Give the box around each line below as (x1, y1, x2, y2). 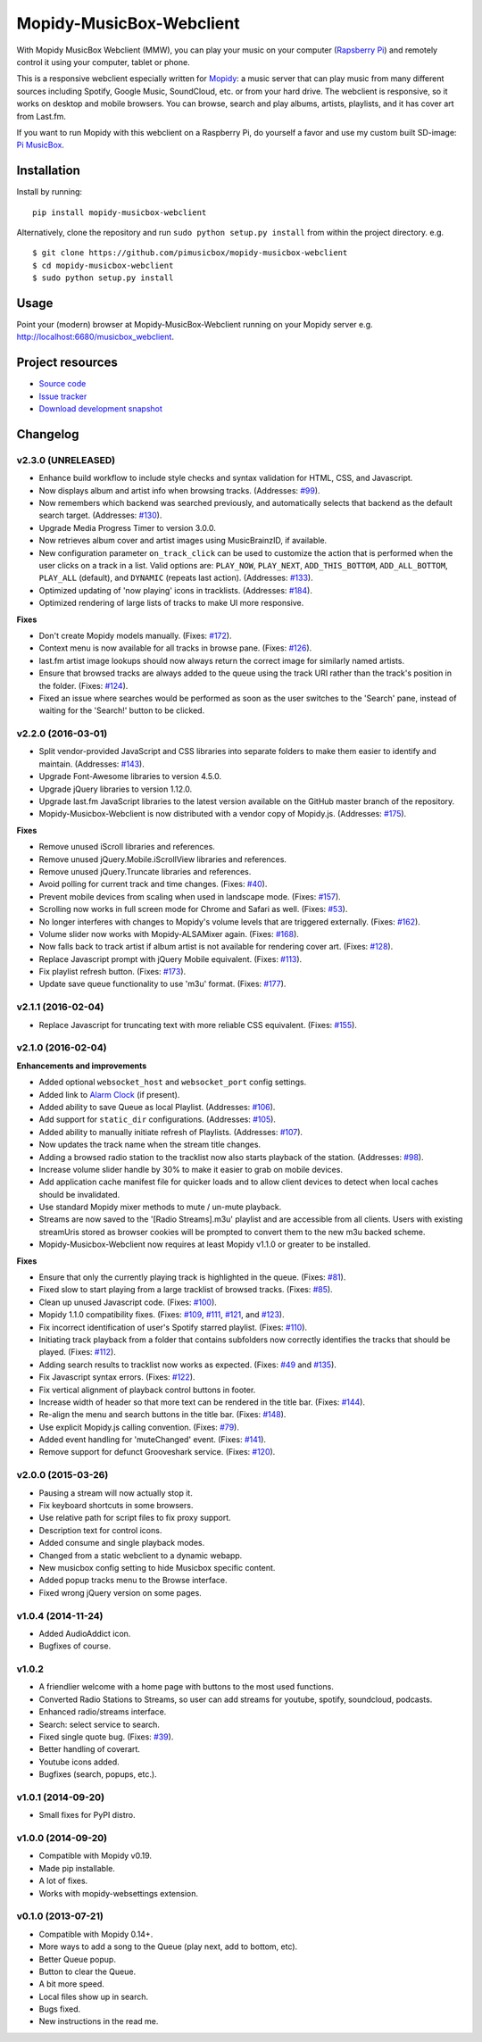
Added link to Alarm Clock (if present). (38, 1089, 180, 1100)
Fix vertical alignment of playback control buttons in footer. (38, 1384, 256, 1395)
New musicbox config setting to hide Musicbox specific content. (38, 1562, 276, 1573)
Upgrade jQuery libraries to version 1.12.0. (38, 784, 193, 794)
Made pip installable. (38, 1863, 116, 1873)
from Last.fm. (16, 111, 67, 121)
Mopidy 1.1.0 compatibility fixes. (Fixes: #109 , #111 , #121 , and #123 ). (38, 1309, 285, 1320)
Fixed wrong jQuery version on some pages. (38, 1587, 203, 1598)
